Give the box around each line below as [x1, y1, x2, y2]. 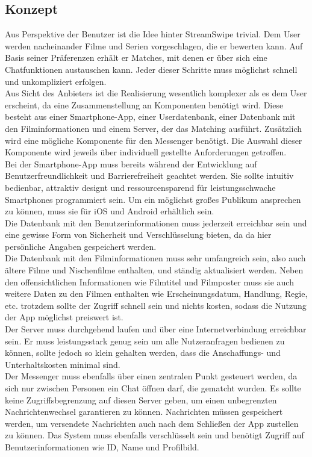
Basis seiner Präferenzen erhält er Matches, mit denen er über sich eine [5, 51, 267, 64]
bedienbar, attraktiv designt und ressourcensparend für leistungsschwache [5, 181, 276, 193]
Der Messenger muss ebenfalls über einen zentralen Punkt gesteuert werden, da [5, 370, 298, 382]
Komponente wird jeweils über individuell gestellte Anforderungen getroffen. [5, 146, 287, 158]
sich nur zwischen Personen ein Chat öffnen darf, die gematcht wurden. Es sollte [5, 382, 301, 394]
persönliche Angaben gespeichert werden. [5, 240, 157, 252]
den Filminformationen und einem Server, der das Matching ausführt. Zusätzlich [5, 122, 302, 134]
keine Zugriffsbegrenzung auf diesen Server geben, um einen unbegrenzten [5, 393, 277, 406]
